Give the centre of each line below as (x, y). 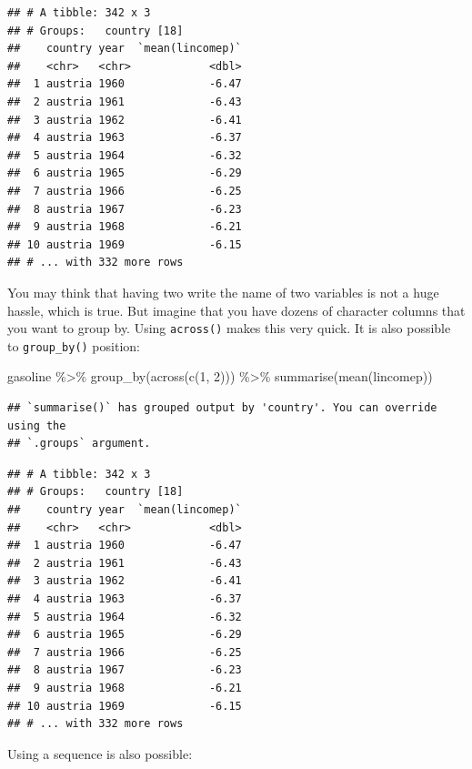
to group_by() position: (74, 345)
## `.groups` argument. (79, 444)
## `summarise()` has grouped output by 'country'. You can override (222, 408)
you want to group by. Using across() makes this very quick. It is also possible (229, 328)
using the (37, 425)
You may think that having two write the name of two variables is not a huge (223, 292)
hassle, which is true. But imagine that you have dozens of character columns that (236, 310)
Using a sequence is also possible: (100, 753)
